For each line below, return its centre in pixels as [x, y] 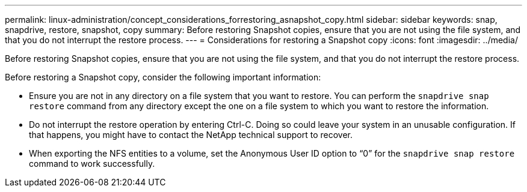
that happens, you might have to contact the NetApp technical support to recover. [191, 135]
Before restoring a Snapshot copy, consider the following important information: [163, 77]
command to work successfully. [92, 163]
